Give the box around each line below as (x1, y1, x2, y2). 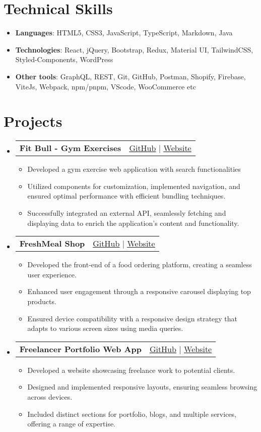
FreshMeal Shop (19, 237, 85, 250)
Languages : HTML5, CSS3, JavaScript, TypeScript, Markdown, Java (15, 27, 233, 38)
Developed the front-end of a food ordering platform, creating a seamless (27, 259, 252, 270)
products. (27, 296, 56, 306)
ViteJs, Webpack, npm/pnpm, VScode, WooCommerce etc (15, 81, 196, 91)
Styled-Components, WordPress (15, 54, 113, 65)
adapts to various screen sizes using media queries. (27, 323, 183, 333)
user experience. (27, 269, 77, 279)
